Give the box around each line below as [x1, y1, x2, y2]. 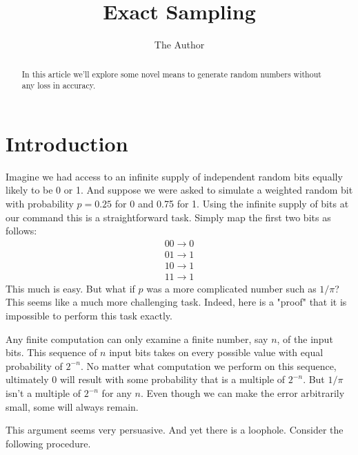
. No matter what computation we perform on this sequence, [80, 358, 337, 373]
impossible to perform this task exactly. [6, 308, 172, 323]
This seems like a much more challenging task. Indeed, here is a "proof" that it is [6, 295, 347, 309]
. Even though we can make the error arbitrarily [140, 386, 345, 400]
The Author [154, 37, 205, 52]
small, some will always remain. [6, 399, 139, 414]
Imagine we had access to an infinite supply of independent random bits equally [6, 169, 343, 183]
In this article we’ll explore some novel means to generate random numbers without [21, 68, 321, 80]
